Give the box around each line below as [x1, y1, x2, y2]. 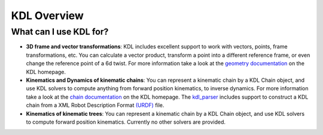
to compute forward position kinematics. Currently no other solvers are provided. [26, 118, 226, 125]
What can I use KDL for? [11, 26, 109, 37]
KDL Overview [11, 9, 84, 22]
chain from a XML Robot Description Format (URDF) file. [26, 102, 164, 109]
